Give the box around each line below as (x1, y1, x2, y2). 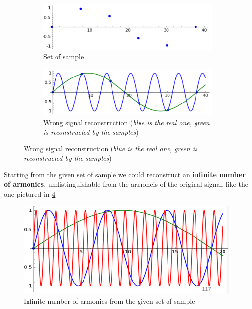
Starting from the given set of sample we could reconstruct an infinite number (4, 169, 246, 180)
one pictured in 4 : (4, 188, 57, 199)
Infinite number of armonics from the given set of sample (24, 295, 195, 306)
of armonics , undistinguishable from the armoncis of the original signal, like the (4, 179, 248, 189)
